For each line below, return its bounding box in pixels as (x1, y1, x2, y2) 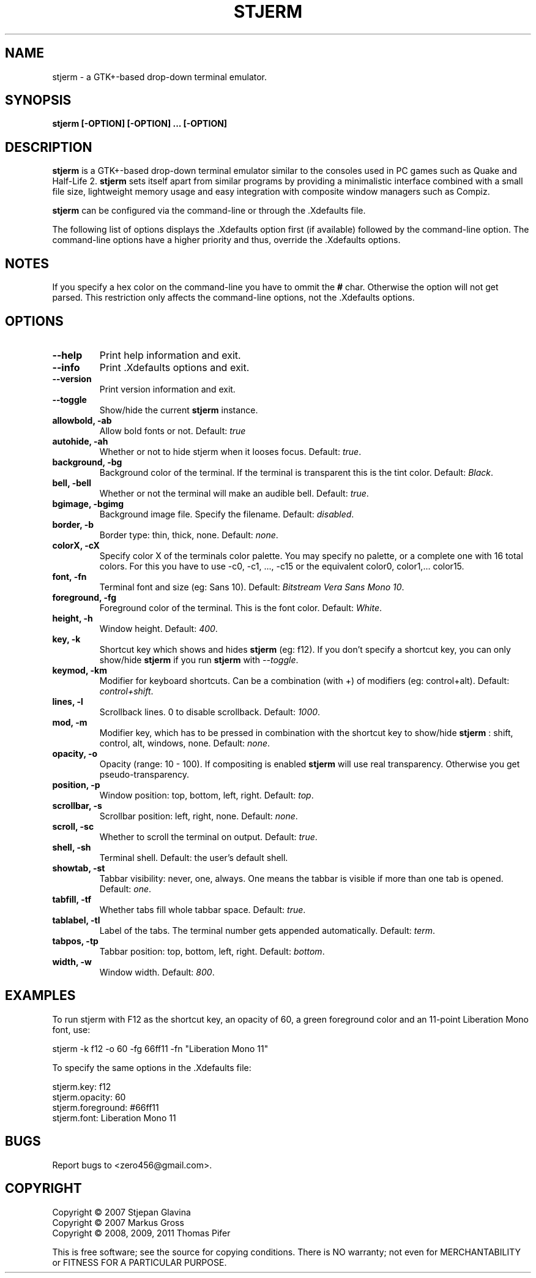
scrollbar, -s (52, 800, 102, 811)
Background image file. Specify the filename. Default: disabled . (99, 508, 354, 519)
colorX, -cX (52, 539, 100, 551)
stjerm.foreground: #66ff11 (52, 1102, 159, 1113)
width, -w (52, 956, 92, 967)
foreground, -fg (52, 592, 117, 603)
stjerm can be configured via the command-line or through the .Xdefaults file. (52, 205, 366, 216)
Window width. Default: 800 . (99, 966, 215, 977)
